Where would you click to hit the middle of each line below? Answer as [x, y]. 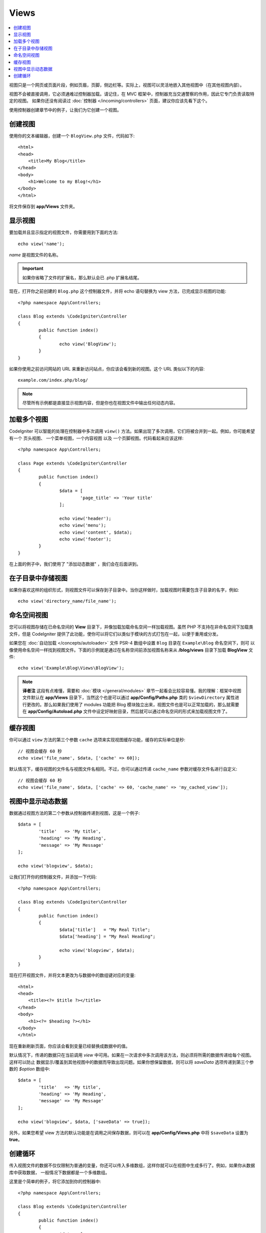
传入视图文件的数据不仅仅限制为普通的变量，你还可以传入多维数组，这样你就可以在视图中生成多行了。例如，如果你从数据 [132, 1165]
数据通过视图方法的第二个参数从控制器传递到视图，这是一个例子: [75, 813]
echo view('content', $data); [96, 532]
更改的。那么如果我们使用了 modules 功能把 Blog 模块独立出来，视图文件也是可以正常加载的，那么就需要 [133, 704]
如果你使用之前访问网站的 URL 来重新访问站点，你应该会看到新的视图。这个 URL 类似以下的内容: [107, 369]
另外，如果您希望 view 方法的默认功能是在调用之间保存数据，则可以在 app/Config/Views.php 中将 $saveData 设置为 [129, 1133]
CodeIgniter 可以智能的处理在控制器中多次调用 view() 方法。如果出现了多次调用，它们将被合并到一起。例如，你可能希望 [132, 431]
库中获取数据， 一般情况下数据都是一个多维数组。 [59, 1172]
